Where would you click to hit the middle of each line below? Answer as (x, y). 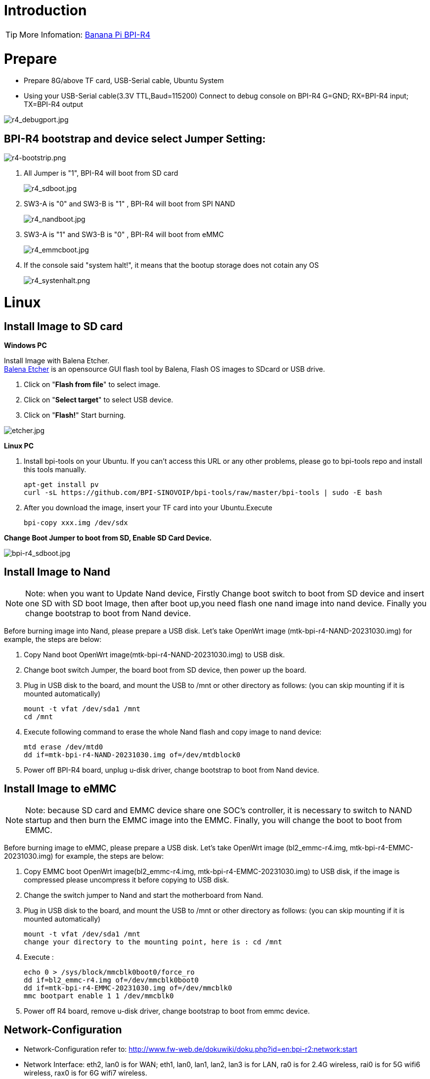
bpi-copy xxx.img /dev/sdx (76, 523)
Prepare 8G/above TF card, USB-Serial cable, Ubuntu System (124, 81)
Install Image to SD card (64, 326)
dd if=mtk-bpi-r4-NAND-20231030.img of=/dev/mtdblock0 (132, 755)
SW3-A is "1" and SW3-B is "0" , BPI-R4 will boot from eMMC (124, 235)
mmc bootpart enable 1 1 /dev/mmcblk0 (99, 996)
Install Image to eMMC (60, 789)
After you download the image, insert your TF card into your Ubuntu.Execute (148, 508)
